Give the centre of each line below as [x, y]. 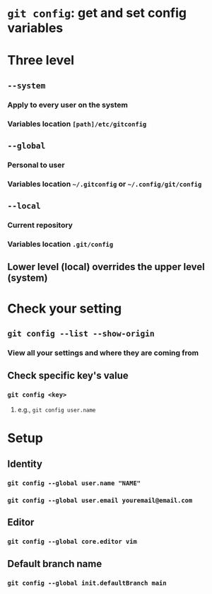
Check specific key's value [68, 376]
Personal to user [36, 165]
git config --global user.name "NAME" [74, 483]
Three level [41, 60]
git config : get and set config [97, 13]
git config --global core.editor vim [72, 542]
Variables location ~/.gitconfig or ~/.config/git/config [105, 184]
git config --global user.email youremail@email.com [100, 501]
